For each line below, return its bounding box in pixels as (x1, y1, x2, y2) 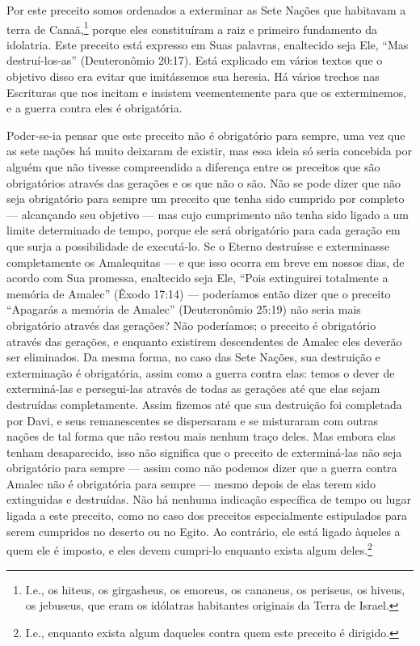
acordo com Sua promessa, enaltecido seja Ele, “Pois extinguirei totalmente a (6, 269, 388, 286)
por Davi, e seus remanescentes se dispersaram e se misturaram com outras (6, 412, 379, 429)
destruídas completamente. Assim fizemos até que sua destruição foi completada (6, 395, 402, 412)
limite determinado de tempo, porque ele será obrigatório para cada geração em (6, 222, 401, 239)
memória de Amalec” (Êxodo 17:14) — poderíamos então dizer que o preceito (6, 285, 391, 302)
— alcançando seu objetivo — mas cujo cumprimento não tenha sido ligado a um (6, 205, 409, 222)
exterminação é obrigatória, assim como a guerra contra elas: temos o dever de (6, 364, 395, 381)
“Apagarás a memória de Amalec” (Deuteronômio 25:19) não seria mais (6, 301, 361, 318)
